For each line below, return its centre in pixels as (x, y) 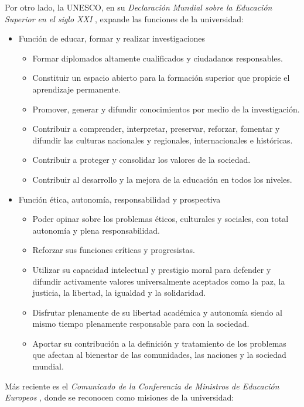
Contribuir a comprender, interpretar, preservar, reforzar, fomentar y (156, 129)
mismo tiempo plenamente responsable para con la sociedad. (141, 324)
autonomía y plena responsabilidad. (96, 230)
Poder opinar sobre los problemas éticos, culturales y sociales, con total (160, 219)
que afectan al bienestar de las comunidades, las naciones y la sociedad (159, 355)
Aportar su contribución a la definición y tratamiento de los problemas (159, 343)
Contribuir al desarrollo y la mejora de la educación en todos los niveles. (162, 179)
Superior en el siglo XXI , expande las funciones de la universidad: (124, 18)
